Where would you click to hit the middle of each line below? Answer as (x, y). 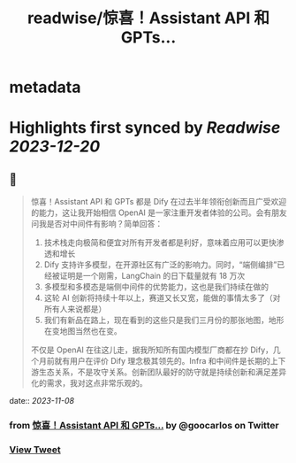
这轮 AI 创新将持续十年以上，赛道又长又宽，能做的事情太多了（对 (162, 298)
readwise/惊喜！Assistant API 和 (148, 18)
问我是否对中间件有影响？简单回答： (97, 224)
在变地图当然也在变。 (83, 331)
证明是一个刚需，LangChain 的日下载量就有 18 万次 (152, 276)
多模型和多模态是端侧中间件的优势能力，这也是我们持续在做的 (156, 287)
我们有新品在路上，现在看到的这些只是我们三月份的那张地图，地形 (164, 320)
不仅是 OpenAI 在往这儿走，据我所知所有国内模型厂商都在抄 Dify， (152, 350)
